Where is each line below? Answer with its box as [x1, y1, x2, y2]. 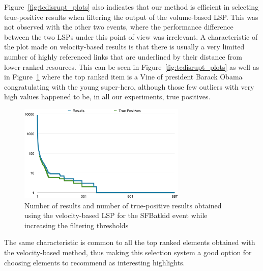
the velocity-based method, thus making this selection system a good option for [4, 247, 252, 258]
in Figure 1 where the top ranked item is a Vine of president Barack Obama [4, 71, 243, 82]
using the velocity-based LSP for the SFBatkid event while [24, 210, 208, 221]
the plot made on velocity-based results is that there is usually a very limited [4, 41, 245, 52]
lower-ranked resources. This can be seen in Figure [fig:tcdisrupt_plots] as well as [4, 61, 259, 72]
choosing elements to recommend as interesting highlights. [4, 257, 185, 267]
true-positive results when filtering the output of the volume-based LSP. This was [4, 11, 258, 22]
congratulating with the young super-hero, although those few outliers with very [4, 81, 254, 92]
